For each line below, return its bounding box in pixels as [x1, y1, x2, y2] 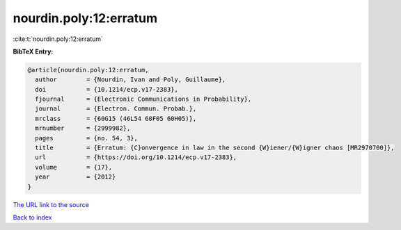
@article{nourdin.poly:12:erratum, [27, 66, 149, 74]
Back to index [13, 213, 52, 222]
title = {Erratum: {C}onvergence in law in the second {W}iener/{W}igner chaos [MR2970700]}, [35, 144, 395, 152]
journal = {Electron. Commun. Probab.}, [35, 105, 197, 113]
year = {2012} [35, 173, 116, 181]
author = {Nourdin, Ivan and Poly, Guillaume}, [35, 76, 226, 83]
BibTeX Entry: [13, 47, 54, 56]
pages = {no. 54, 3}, [35, 134, 139, 142]
